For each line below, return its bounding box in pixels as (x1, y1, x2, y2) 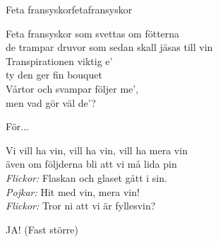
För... (6, 119, 30, 134)
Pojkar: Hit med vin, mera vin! (6, 184, 140, 199)
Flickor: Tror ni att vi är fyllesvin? (6, 198, 156, 213)
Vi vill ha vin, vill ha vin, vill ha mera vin (6, 142, 188, 157)
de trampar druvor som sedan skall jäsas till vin (6, 40, 213, 54)
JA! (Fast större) (6, 221, 78, 236)
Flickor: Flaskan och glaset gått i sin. (6, 170, 167, 185)
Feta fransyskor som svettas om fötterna (6, 25, 180, 40)
